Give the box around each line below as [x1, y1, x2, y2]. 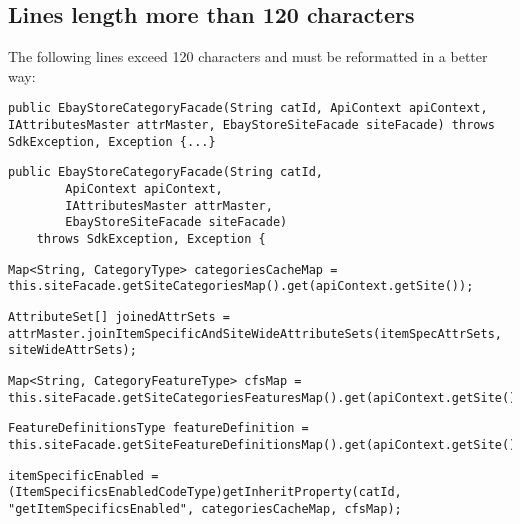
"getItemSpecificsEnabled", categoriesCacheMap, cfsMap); [8, 501, 402, 516]
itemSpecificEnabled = [8, 468, 159, 483]
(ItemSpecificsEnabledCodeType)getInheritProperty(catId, [8, 485, 402, 500]
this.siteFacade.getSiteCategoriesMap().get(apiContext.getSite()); [8, 279, 474, 294]
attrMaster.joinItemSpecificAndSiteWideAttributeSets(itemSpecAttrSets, [8, 326, 502, 341]
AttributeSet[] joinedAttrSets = [8, 309, 230, 324]
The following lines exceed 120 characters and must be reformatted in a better [8, 46, 488, 67]
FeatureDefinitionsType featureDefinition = [8, 421, 309, 436]
